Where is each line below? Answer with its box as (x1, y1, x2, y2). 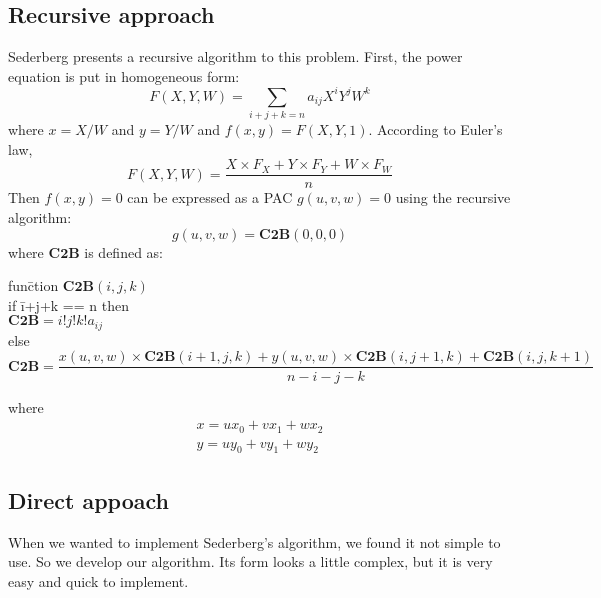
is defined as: (84, 241, 164, 262)
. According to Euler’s (368, 119, 503, 140)
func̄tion (8, 275, 59, 296)
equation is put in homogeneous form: (8, 65, 240, 86)
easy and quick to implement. (8, 570, 189, 591)
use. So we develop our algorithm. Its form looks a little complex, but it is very (8, 551, 493, 572)
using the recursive (395, 187, 511, 208)
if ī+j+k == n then (8, 294, 129, 315)
